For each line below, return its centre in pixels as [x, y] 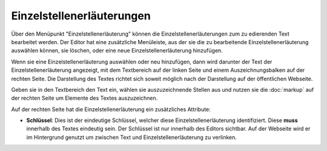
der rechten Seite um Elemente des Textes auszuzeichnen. [84, 98]
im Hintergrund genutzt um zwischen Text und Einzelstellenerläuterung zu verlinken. [132, 137]
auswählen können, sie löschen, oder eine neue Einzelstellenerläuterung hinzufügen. [117, 51]
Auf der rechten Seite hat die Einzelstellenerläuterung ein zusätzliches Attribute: [111, 109]
